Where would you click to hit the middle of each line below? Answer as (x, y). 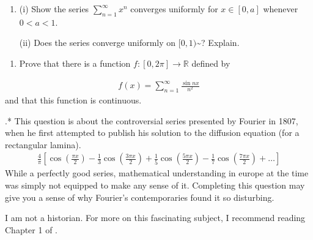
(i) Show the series (54, 9)
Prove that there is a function (75, 63)
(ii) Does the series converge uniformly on (98, 43)
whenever (281, 9)
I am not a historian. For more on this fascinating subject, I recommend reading (155, 218)
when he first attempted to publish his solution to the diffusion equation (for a (152, 133)
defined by (211, 63)
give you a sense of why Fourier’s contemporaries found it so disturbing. (140, 197)
